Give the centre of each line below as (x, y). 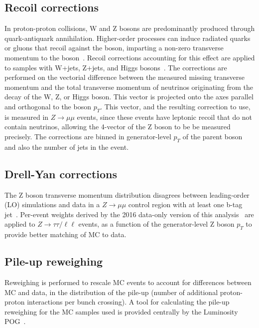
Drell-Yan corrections (61, 173)
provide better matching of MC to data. (65, 234)
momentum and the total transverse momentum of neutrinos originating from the (129, 87)
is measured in (27, 117)
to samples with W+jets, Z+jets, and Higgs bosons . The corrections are (116, 67)
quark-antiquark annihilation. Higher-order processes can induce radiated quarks (128, 38)
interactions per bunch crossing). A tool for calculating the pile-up (128, 302)
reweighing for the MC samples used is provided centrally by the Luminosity (121, 311)
